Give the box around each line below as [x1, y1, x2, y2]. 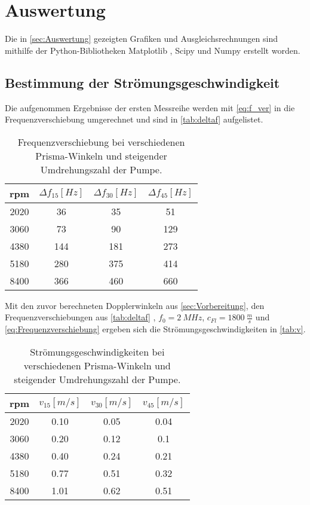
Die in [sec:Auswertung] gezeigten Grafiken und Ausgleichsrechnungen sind [5, 32, 278, 45]
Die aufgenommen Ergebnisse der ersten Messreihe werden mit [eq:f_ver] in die [5, 101, 295, 114]
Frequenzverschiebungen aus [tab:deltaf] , [5, 311, 156, 323]
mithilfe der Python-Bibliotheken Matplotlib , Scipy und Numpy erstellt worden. [5, 44, 300, 56]
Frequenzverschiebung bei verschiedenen [17, 134, 185, 149]
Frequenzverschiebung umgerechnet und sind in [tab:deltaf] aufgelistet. [5, 113, 263, 126]
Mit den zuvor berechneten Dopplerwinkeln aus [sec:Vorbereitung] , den [5, 299, 265, 311]
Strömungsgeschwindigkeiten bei [30, 344, 165, 359]
